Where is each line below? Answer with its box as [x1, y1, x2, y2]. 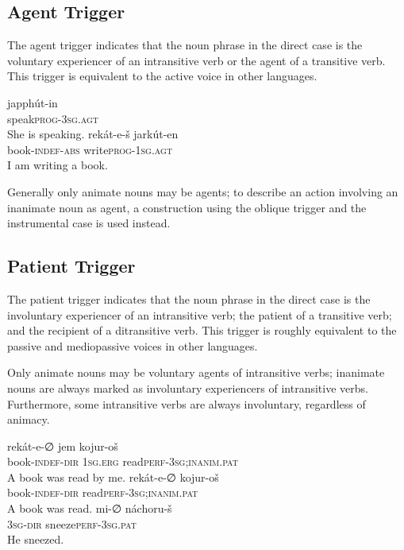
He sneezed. [7, 531, 64, 548]
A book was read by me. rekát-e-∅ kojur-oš [7, 468, 219, 485]
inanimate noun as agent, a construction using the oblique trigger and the [7, 199, 367, 215]
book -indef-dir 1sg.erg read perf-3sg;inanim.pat [7, 453, 239, 470]
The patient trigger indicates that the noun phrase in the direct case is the [7, 290, 371, 307]
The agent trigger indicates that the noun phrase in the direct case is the [7, 37, 363, 53]
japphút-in [7, 94, 58, 110]
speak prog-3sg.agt [7, 110, 99, 126]
